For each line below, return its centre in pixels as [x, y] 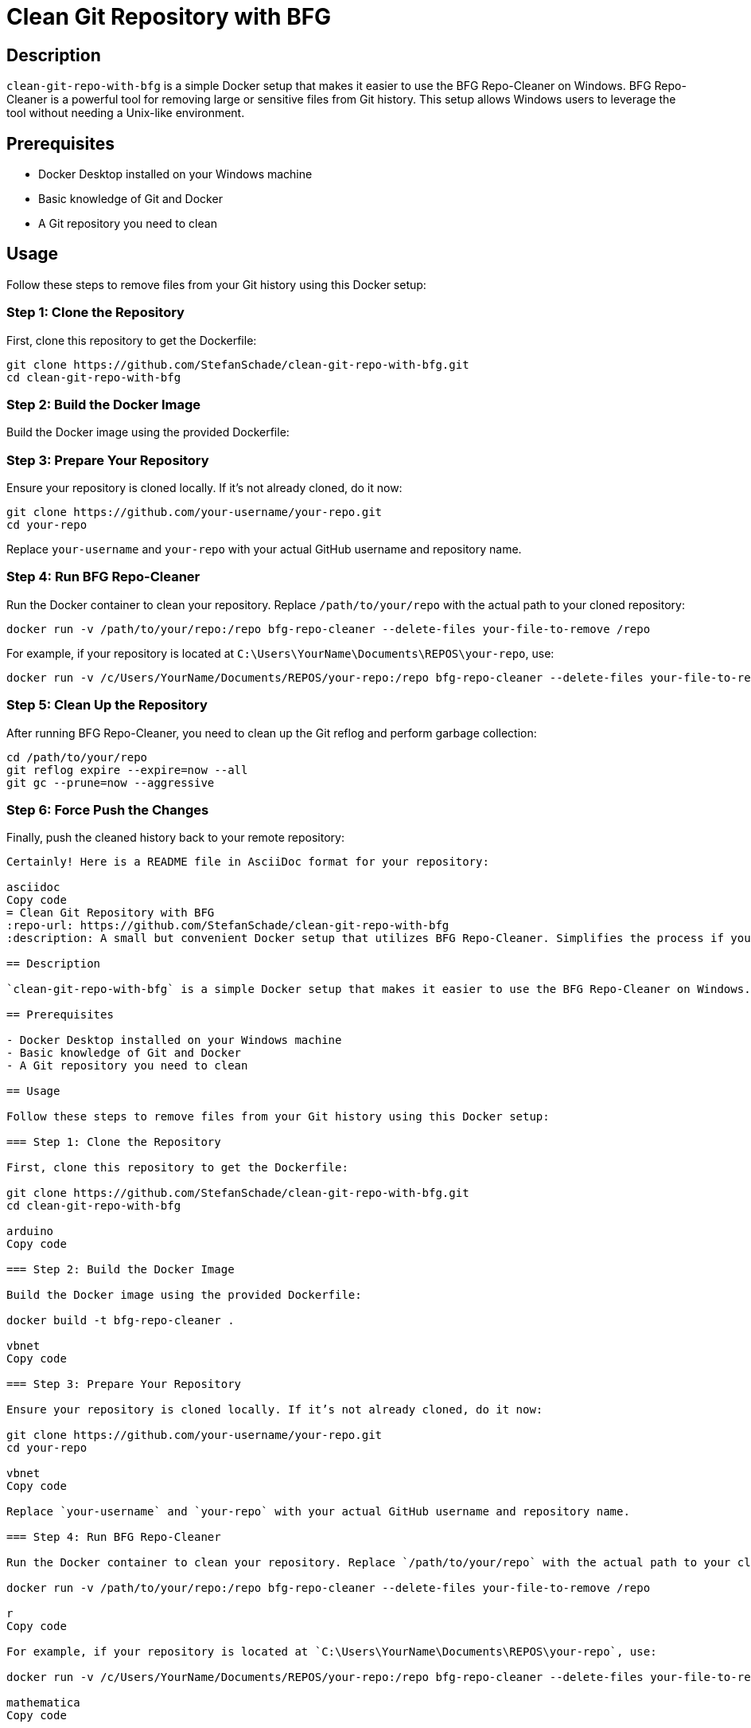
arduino [30, 1231]
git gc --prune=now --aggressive [111, 782]
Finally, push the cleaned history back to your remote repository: [175, 838]
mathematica [43, 1703]
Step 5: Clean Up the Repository [107, 705]
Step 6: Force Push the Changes [108, 809]
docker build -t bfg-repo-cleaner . [121, 1321]
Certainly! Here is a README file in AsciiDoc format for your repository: [248, 862]
